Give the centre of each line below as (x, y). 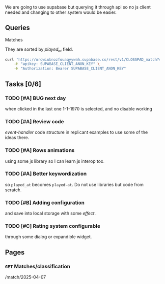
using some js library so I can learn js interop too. (55, 161)
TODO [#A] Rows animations (40, 150)
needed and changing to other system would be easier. (61, 12)
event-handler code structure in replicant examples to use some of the (77, 132)
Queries (18, 28)
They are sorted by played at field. (39, 50)
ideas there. (17, 138)
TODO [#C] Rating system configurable (53, 226)
